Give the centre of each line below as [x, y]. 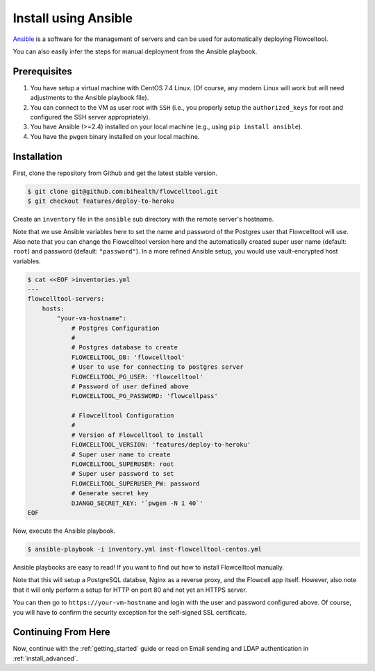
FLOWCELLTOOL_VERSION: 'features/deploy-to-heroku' [161, 445]
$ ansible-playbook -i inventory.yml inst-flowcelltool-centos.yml [145, 549]
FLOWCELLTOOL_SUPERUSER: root [123, 464]
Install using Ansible [73, 18]
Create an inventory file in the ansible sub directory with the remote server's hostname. [143, 219]
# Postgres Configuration [115, 328]
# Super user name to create [121, 454]
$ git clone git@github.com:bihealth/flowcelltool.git [123, 191]
